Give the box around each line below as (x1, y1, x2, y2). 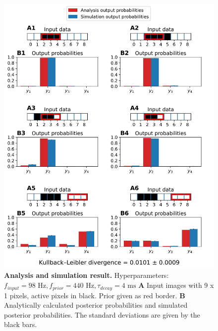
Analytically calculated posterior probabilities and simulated (4, 300, 188, 310)
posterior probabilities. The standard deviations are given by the (4, 309, 200, 320)
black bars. (4, 319, 37, 330)
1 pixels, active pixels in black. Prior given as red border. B (4, 290, 185, 300)
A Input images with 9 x (138, 280, 214, 290)
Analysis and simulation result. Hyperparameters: (4, 270, 169, 280)
